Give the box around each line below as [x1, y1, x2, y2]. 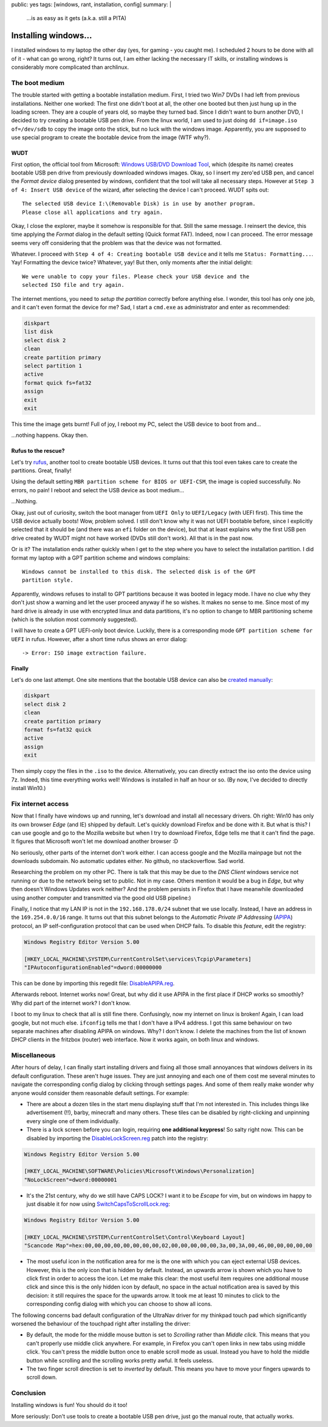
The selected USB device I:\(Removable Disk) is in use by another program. [22, 201, 256, 207]
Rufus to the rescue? [11, 447, 65, 455]
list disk [24, 328, 53, 335]
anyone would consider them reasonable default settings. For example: [11, 1089, 190, 1096]
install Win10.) [11, 784, 46, 791]
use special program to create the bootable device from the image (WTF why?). [11, 134, 211, 141]
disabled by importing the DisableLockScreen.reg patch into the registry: [26, 1134, 209, 1142]
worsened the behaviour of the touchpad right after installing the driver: [11, 1319, 191, 1327]
